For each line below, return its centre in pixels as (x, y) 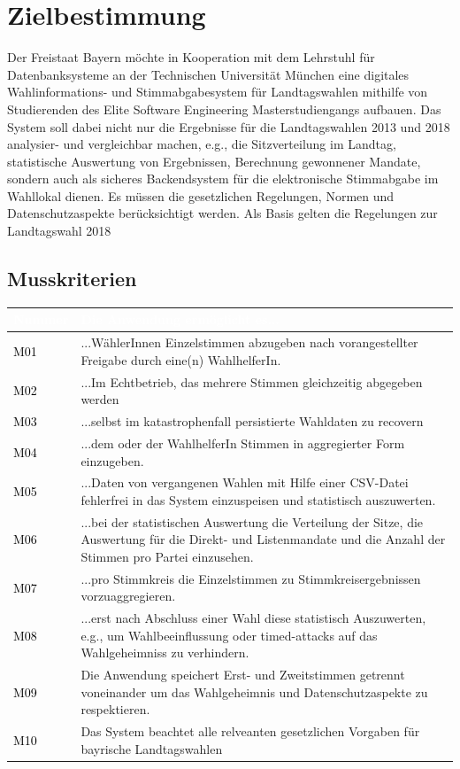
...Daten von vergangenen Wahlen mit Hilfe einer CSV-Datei (245, 482)
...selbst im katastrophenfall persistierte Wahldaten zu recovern (252, 421)
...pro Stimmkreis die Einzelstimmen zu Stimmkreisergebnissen (251, 578)
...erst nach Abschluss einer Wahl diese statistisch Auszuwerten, (253, 618)
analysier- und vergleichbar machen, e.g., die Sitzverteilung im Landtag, (202, 144)
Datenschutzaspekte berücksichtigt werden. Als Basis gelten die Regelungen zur (222, 213)
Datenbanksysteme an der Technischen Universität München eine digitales (208, 74)
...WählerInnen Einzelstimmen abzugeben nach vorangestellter (249, 342)
